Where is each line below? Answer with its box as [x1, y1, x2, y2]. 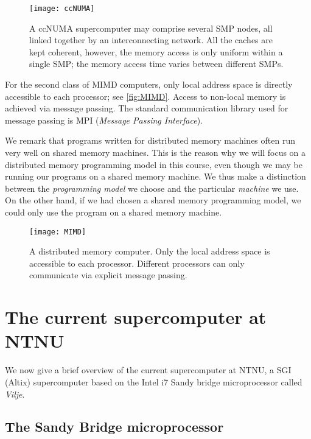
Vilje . [5, 387, 25, 400]
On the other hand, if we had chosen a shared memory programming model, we [5, 194, 301, 206]
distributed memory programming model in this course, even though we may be [5, 158, 302, 170]
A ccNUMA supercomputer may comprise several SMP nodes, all [29, 21, 273, 34]
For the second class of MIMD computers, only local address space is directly [5, 78, 293, 91]
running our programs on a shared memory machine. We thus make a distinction [5, 170, 306, 183]
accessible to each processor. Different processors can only [29, 256, 245, 269]
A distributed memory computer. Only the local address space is [29, 245, 270, 258]
